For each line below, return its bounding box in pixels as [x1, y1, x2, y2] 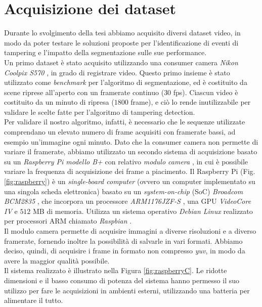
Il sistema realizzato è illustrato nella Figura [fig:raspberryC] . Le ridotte [4, 265, 227, 276]
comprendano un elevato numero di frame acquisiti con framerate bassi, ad [4, 126, 236, 137]
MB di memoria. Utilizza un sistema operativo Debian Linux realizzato [33, 205, 253, 216]
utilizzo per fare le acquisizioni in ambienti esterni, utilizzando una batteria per [4, 285, 250, 295]
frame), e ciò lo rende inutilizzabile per [130, 97, 251, 107]
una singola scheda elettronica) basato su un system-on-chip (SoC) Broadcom [4, 186, 243, 196]
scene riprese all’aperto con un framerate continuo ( [4, 86, 164, 97]
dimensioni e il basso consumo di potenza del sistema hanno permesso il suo [4, 275, 240, 285]
